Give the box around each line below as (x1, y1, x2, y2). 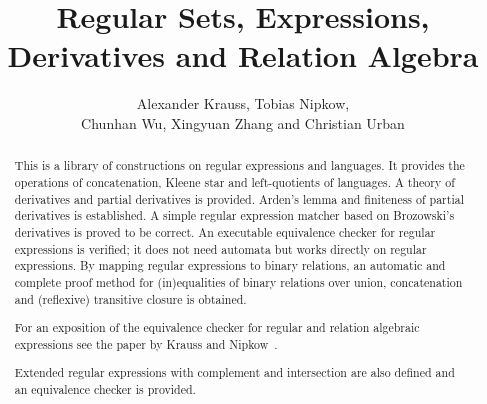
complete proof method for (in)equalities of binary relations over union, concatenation (14, 273, 463, 290)
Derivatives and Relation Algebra (7, 35, 479, 76)
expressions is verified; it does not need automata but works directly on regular (14, 240, 427, 257)
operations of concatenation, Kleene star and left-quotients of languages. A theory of (14, 173, 455, 190)
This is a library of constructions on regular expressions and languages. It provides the (14, 157, 465, 174)
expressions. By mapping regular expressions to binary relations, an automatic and (14, 257, 446, 274)
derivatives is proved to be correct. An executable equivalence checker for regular (14, 223, 436, 240)
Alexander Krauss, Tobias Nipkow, (136, 93, 350, 114)
